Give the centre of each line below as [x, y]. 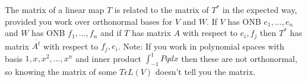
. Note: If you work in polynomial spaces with [201, 46]
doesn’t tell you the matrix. [205, 72]
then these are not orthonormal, [239, 58]
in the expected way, [260, 9]
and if [111, 33]
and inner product [109, 58]
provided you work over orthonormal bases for [88, 21]
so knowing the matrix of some [61, 72]
